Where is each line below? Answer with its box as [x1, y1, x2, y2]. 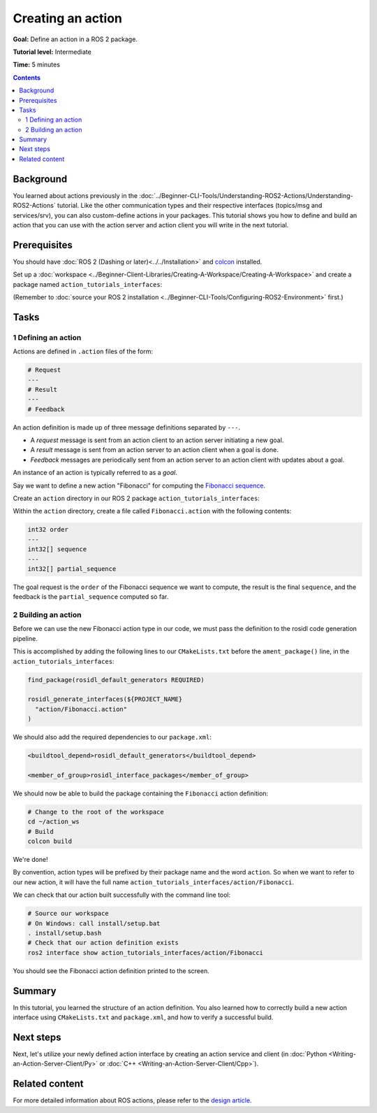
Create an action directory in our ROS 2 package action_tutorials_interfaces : [13, 494, 260, 503]
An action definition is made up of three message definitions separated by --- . [13, 423, 241, 432]
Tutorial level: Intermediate [13, 48, 92, 56]
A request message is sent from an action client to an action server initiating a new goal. [30, 436, 284, 444]
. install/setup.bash [27, 929, 102, 937]
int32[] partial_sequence [27, 565, 117, 573]
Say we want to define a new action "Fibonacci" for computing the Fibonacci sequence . [13, 481, 265, 490]
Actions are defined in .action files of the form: [13, 347, 154, 356]
